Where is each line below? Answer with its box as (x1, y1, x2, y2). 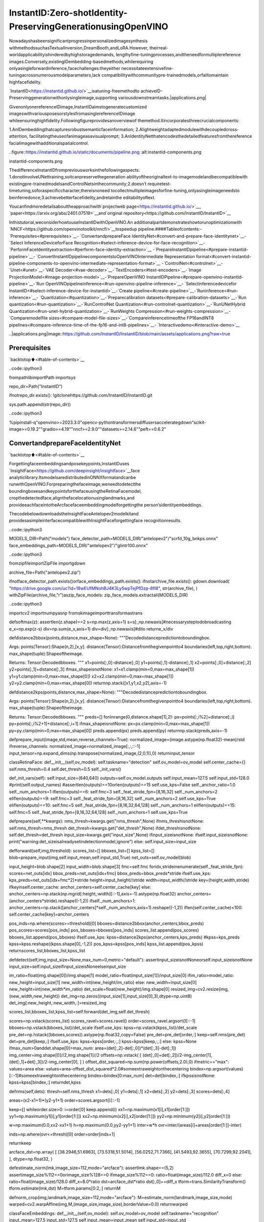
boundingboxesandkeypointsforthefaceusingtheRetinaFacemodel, (9, 488, 142, 494)
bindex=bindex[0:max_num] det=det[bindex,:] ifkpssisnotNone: (88, 1072, 216, 1078)
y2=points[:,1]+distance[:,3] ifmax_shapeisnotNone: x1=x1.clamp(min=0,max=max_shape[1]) (9, 666, 195, 672)
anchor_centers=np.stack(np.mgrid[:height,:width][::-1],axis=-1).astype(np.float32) (9, 891, 176, 897)
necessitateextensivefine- (121, 65, 174, 71)
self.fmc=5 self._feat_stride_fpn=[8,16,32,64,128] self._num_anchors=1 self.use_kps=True (9, 809, 188, 815)
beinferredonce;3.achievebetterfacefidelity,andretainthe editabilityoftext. (9, 195, 156, 200)
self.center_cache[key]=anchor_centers (9, 912, 89, 917)
